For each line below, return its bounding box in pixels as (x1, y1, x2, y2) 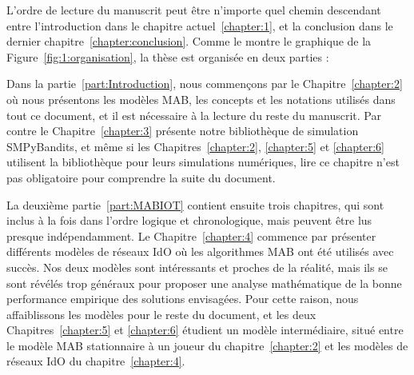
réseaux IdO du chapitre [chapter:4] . (6, 353, 185, 369)
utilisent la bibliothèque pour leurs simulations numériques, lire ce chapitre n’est (6, 154, 400, 170)
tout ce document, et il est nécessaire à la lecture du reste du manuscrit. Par (6, 106, 381, 123)
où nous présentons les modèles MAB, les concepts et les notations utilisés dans (6, 90, 396, 107)
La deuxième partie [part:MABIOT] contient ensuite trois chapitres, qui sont (6, 196, 384, 213)
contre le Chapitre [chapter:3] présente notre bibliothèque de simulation (6, 122, 359, 139)
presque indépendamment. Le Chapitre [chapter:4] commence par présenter (6, 227, 376, 244)
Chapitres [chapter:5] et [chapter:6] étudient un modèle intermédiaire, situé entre (6, 321, 404, 338)
